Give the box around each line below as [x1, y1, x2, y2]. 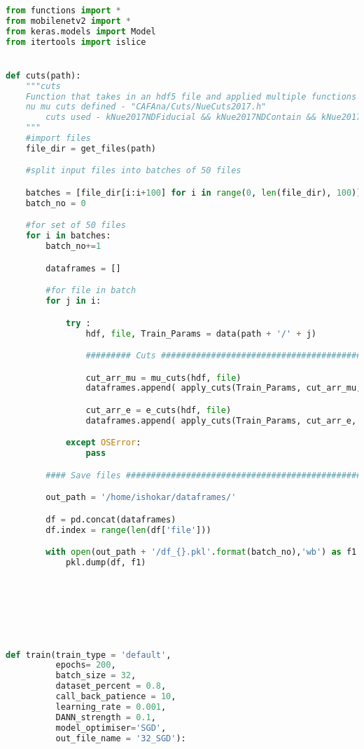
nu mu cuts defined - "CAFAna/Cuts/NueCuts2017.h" [25, 102, 267, 112]
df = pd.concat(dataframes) [45, 514, 176, 525]
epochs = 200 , [55, 660, 116, 670]
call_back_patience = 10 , [55, 691, 176, 702]
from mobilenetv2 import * [6, 15, 132, 26]
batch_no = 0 [25, 198, 86, 208]
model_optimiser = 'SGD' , [55, 722, 167, 733]
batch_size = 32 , [55, 670, 136, 681]
